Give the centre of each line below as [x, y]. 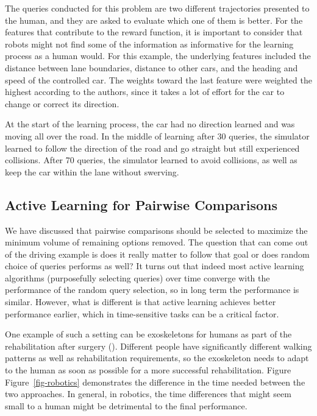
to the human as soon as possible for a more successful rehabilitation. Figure [148, 370]
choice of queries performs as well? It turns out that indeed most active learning [155, 266]
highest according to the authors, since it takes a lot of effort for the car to [145, 92]
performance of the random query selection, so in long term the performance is [152, 290]
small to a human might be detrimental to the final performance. [126, 405]
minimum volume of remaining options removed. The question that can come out [157, 242]
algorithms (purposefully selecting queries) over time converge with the [137, 277]
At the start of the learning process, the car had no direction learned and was [150, 124]
